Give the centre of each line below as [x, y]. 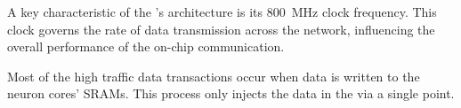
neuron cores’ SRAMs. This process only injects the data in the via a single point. [231, 93]
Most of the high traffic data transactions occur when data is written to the [214, 76]
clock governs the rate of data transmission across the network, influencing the [221, 29]
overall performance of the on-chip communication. [146, 46]
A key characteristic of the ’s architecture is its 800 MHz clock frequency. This [222, 12]
